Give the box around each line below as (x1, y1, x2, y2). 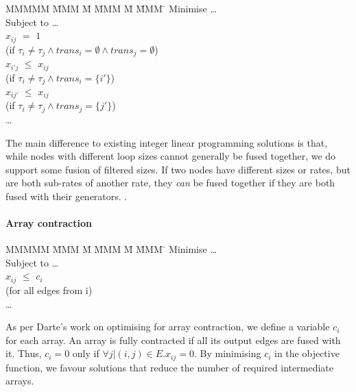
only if (72, 346, 99, 360)
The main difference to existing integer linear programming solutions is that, (5, 135, 328, 149)
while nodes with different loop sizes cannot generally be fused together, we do (5, 149, 336, 163)
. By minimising (193, 346, 261, 360)
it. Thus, (5, 346, 42, 360)
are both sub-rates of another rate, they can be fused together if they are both (5, 175, 335, 190)
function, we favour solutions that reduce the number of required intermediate (5, 360, 333, 374)
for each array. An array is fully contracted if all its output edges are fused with (5, 332, 341, 347)
